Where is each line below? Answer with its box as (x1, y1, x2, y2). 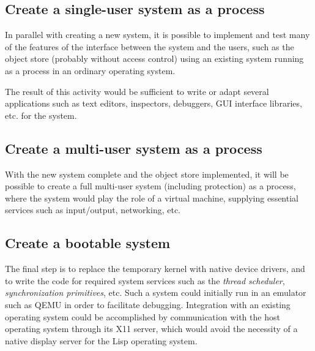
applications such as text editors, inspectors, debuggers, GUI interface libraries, (5, 97, 302, 110)
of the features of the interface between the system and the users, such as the (5, 40, 294, 53)
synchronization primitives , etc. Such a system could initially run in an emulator (5, 286, 306, 299)
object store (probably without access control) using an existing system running (5, 52, 304, 65)
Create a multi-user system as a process (5, 138, 262, 157)
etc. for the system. (5, 108, 77, 121)
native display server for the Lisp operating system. (5, 334, 198, 347)
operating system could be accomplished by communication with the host (5, 310, 280, 323)
